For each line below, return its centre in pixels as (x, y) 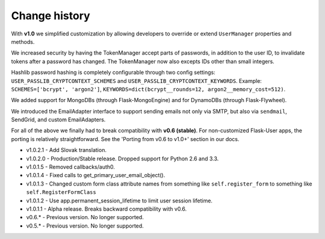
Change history (51, 16)
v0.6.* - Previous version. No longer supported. (85, 217)
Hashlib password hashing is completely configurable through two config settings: (113, 73)
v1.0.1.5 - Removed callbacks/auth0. (71, 167)
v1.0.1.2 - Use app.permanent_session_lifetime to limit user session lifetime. (119, 201)
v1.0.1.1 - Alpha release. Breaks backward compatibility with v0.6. (107, 209)
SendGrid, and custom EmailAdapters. (58, 119)
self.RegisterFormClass (61, 192)
